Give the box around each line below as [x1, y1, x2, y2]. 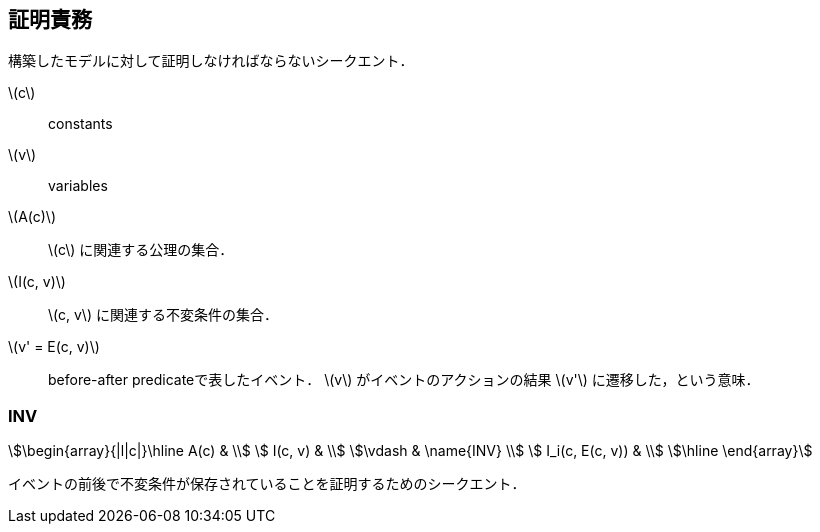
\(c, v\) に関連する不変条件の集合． [48, 306, 278, 324]
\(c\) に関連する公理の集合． [48, 241, 234, 259]
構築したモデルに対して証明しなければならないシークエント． [8, 52, 414, 70]
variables [48, 177, 108, 195]
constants [48, 115, 113, 133]
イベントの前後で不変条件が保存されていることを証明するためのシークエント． [8, 475, 526, 493]
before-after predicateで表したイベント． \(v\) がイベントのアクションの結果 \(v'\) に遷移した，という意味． [48, 371, 760, 389]
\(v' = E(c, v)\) [8, 338, 100, 356]
